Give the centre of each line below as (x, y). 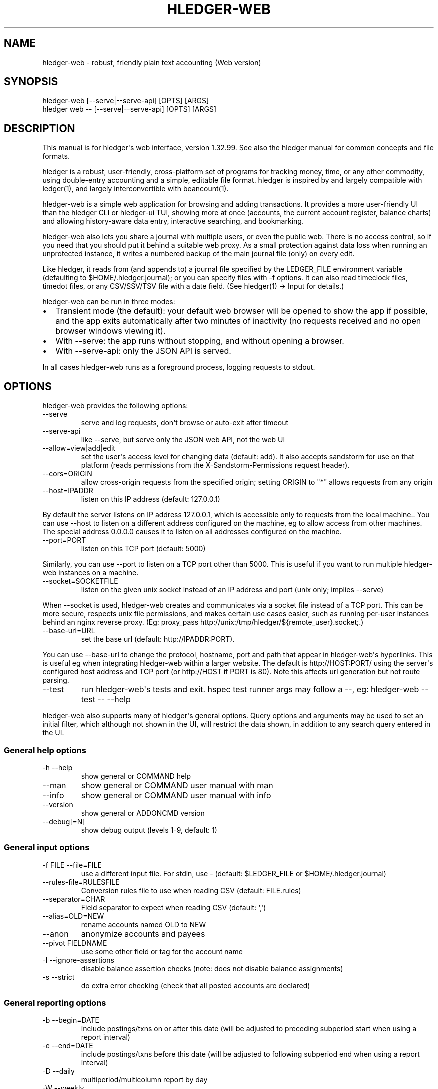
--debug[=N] (64, 821)
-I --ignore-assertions (79, 960)
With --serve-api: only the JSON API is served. (143, 351)
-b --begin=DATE (71, 1020)
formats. (56, 156)
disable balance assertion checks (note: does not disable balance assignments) (212, 968)
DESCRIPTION (40, 128)
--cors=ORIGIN (67, 474)
